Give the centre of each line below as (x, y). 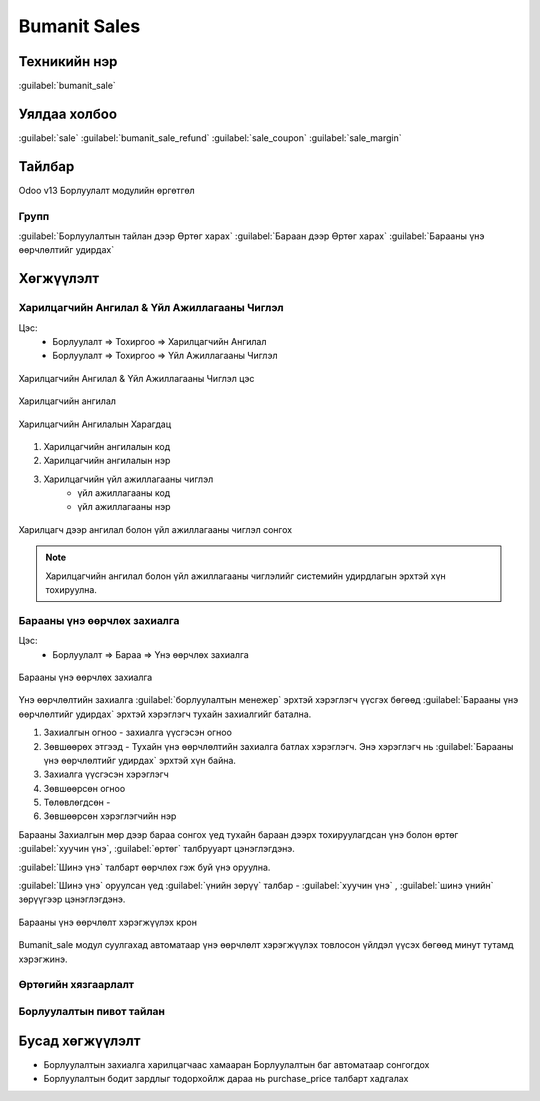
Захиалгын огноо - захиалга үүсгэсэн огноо (137, 732)
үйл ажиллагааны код (124, 493)
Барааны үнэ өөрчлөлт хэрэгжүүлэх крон (107, 922)
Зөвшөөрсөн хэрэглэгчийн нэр (110, 816)
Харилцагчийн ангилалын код (107, 446)
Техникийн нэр (68, 61)
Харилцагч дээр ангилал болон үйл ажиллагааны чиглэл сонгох (155, 529)
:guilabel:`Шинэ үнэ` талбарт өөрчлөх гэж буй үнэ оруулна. (144, 867)
